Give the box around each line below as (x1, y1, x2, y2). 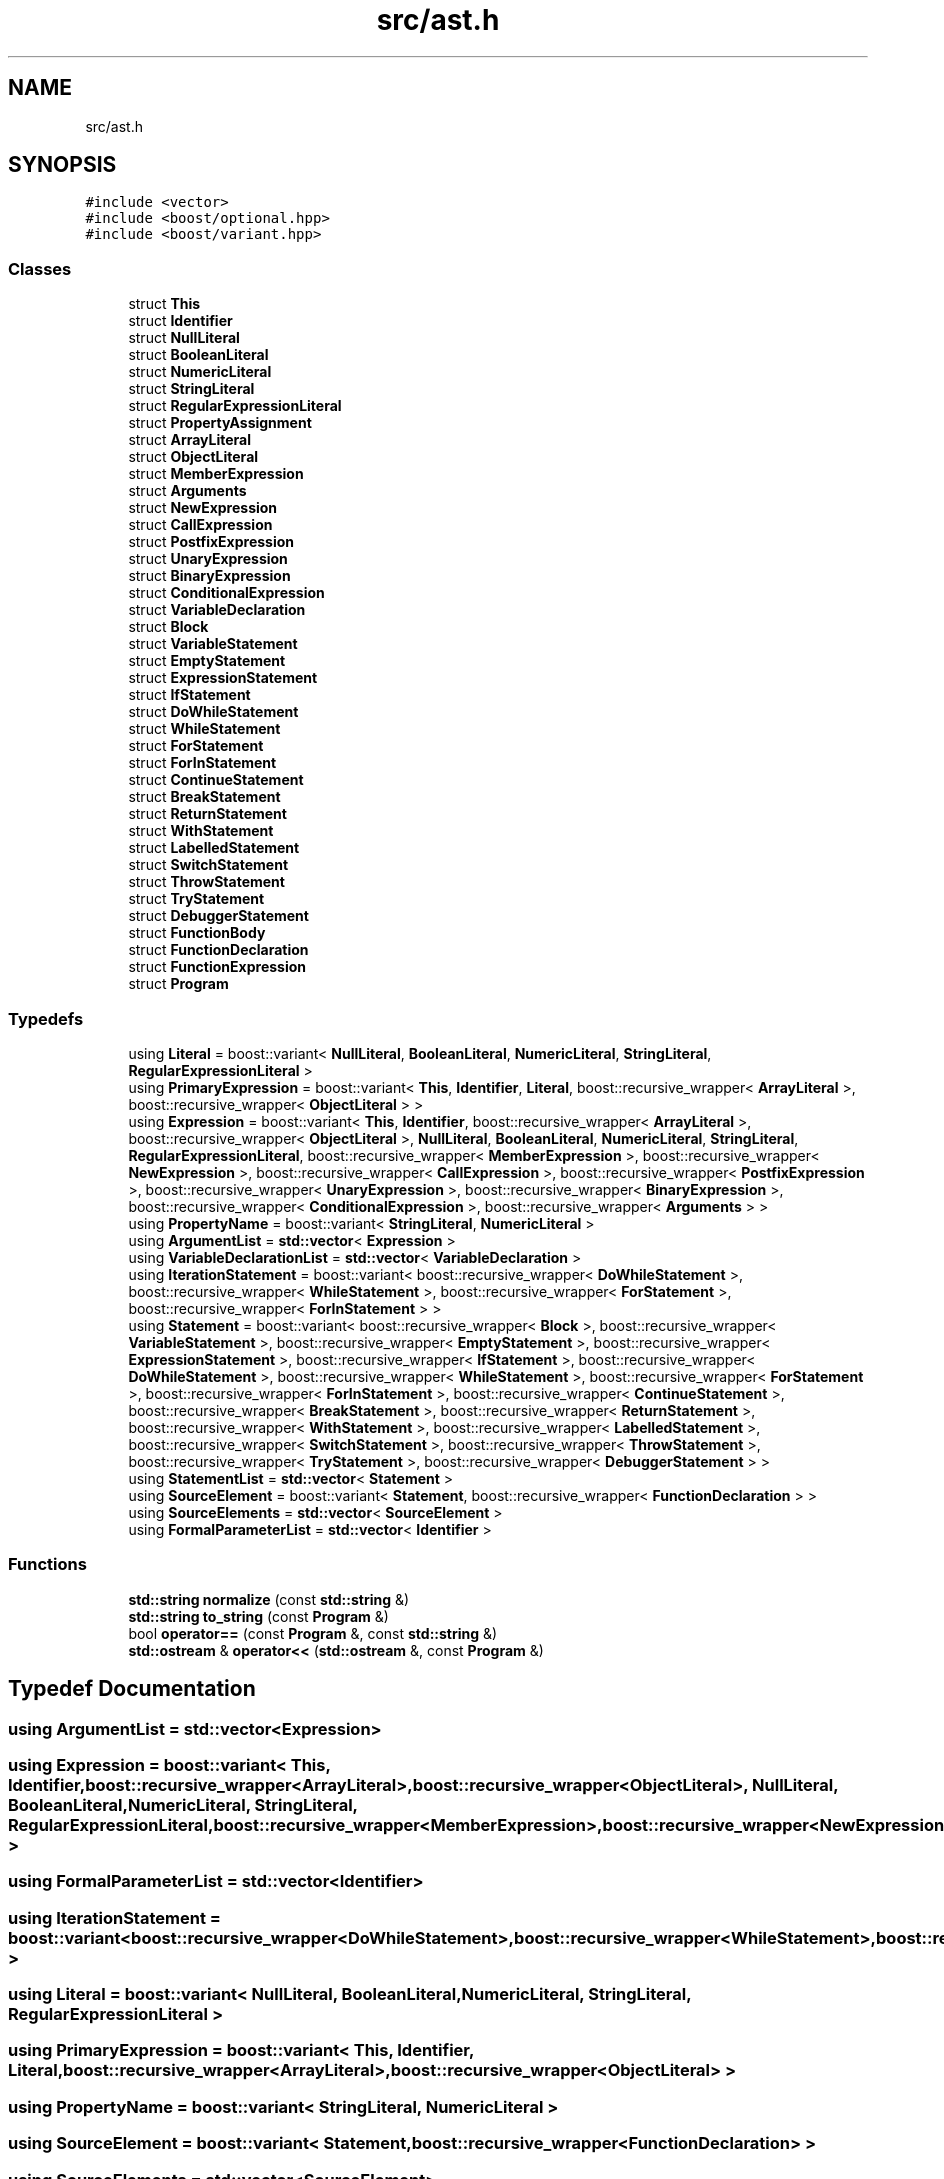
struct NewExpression (128, 499, 278, 517)
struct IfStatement (128, 686, 251, 704)
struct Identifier (128, 312, 233, 330)
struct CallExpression (128, 516, 273, 534)
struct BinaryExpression (128, 567, 291, 585)
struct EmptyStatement (128, 652, 286, 670)
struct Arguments (128, 482, 247, 500)
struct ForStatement (128, 737, 264, 755)
